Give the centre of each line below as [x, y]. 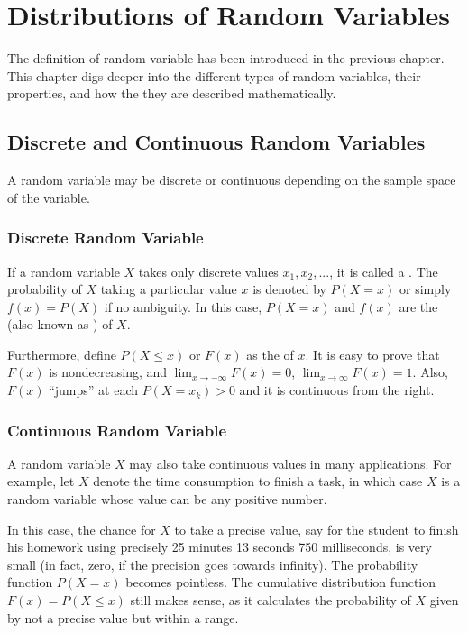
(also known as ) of [60, 324]
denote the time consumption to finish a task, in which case [258, 481]
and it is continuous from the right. [337, 390]
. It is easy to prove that [372, 354]
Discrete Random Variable [106, 238]
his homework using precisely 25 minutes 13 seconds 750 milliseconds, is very [220, 547]
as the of [270, 354]
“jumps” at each [94, 390]
